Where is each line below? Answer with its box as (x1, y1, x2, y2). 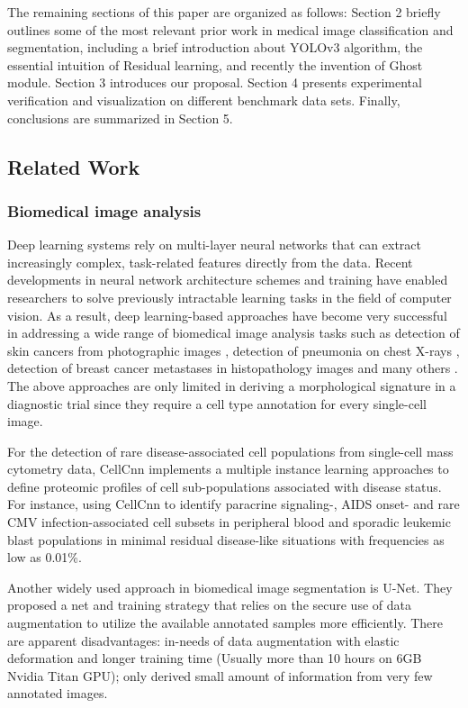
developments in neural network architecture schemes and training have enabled (7, 270, 448, 289)
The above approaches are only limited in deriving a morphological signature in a (7, 376, 456, 395)
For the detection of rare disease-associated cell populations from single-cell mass (7, 441, 454, 460)
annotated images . (7, 684, 108, 703)
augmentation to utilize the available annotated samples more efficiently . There (7, 613, 443, 632)
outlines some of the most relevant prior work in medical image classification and (7, 20, 454, 39)
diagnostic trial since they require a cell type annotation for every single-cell (7, 394, 427, 413)
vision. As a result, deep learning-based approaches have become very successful (7, 305, 447, 324)
